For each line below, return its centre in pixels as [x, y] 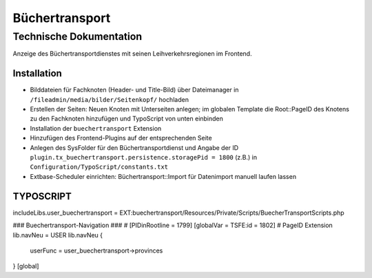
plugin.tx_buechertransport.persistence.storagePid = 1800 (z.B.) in [144, 158]
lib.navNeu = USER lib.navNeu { [58, 235]
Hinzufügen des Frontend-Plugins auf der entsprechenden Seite [121, 138]
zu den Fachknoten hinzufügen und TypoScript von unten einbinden [127, 119]
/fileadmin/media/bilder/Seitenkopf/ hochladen [110, 99]
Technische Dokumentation [77, 36]
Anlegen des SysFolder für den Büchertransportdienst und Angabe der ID [134, 147]
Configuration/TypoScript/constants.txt [99, 167]
